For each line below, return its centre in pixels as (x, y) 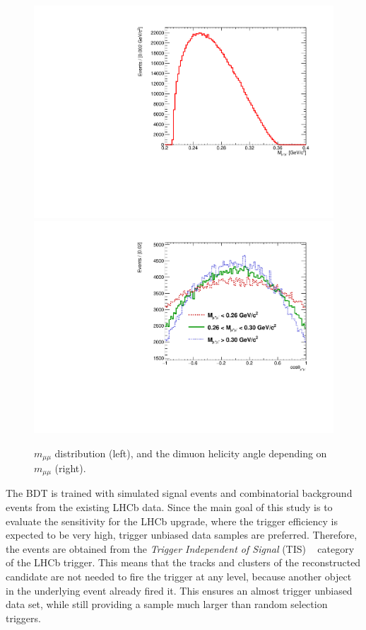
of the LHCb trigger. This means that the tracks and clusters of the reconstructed (183, 562)
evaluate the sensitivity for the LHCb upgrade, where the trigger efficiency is (172, 521)
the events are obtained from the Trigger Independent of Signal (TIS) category (180, 548)
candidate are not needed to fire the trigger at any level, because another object (179, 576)
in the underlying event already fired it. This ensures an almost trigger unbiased (179, 590)
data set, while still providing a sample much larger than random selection (167, 604)
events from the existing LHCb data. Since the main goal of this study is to (169, 507)
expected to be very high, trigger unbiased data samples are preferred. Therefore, (182, 535)
